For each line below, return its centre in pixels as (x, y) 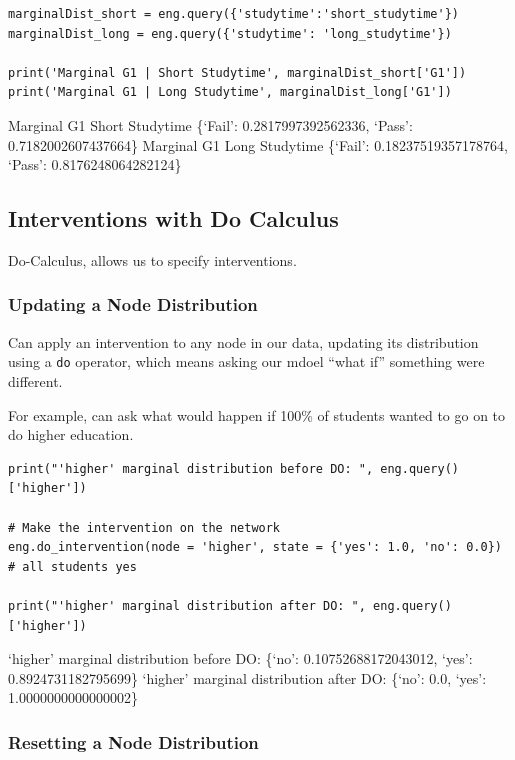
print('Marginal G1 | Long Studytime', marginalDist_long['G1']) (230, 92)
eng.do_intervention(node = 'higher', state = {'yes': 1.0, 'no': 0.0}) (255, 547)
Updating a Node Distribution (133, 304)
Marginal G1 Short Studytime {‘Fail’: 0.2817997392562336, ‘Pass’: (210, 124)
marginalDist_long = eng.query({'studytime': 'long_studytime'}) (230, 33)
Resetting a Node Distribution (133, 741)
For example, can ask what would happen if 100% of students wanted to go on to (257, 414)
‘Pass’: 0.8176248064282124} (95, 164)
